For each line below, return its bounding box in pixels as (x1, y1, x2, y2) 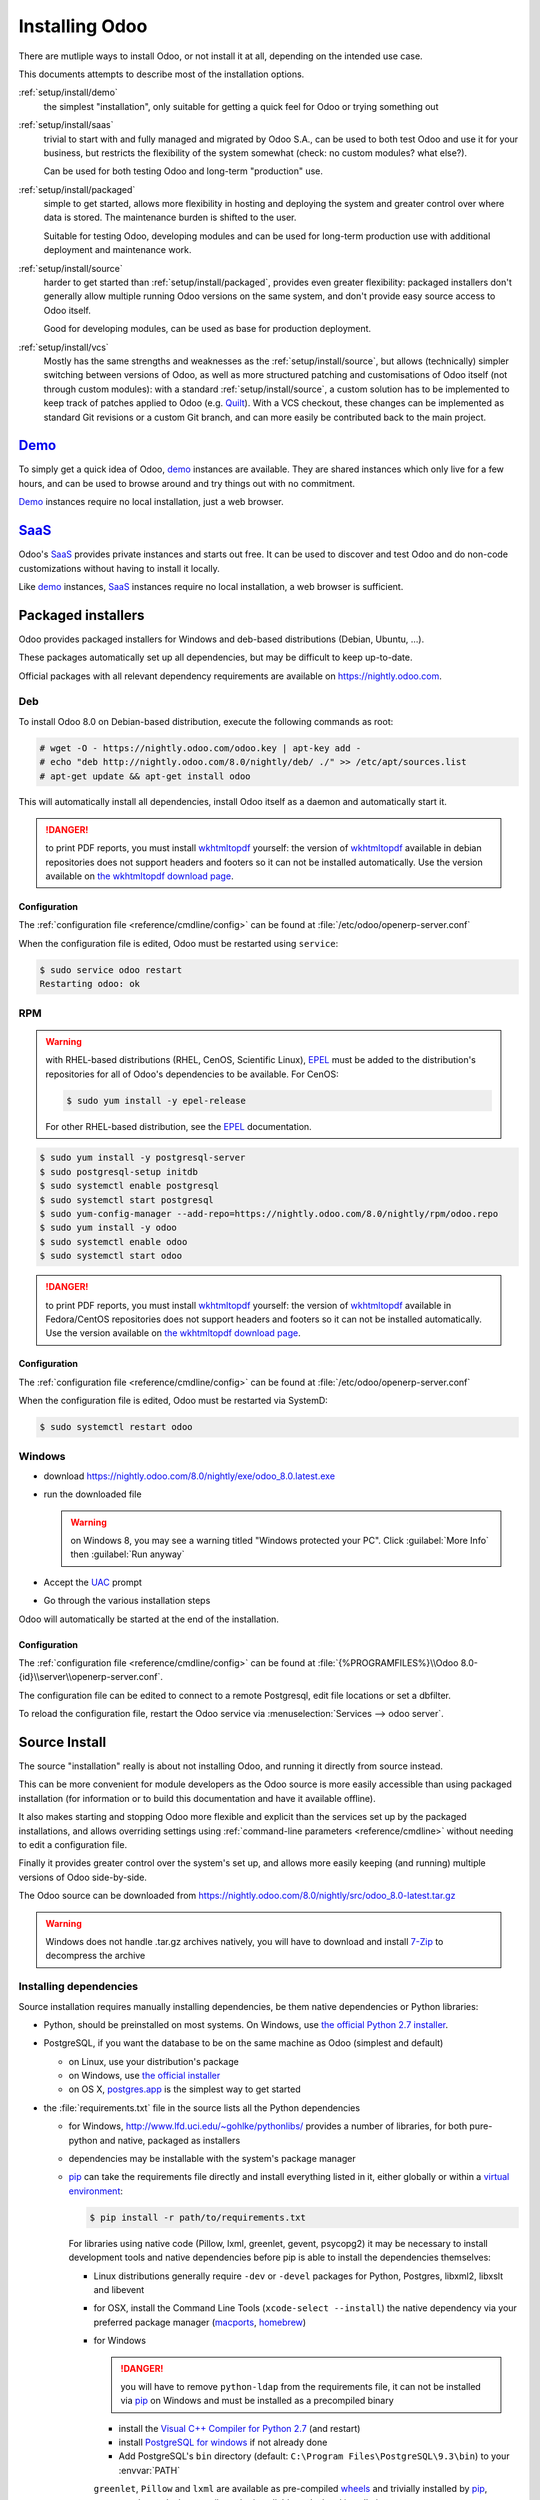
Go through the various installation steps (43, 1595, 211, 1607)
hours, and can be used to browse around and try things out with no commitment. (18, 477, 355, 489)
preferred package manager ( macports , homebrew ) (93, 2316, 307, 2328)
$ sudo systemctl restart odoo (39, 1421, 194, 1433)
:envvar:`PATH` (118, 2464, 180, 2476)
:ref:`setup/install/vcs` (18, 341, 109, 353)
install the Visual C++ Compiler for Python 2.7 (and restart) (118, 2422, 361, 2434)
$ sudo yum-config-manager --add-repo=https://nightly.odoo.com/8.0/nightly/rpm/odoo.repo (39, 1208, 499, 1220)
